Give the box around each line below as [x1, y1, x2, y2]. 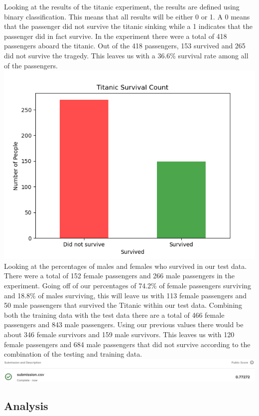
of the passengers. [4, 60, 58, 70]
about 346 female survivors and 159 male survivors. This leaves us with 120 [4, 329, 235, 339]
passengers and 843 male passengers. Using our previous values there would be [4, 319, 244, 330]
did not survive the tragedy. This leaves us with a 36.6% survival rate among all [4, 50, 249, 60]
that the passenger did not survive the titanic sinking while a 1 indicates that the [4, 21, 253, 31]
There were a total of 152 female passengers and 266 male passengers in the [4, 270, 235, 281]
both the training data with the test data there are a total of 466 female [4, 309, 225, 320]
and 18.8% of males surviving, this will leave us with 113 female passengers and [4, 290, 247, 300]
